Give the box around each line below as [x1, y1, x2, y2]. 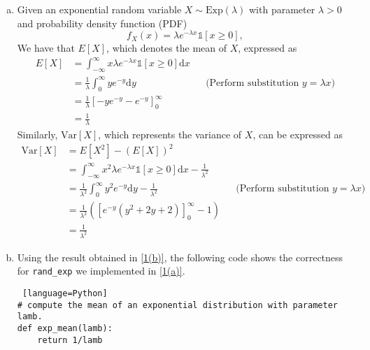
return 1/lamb [37, 335, 103, 345]
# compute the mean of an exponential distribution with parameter [17, 300, 338, 310]
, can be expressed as [252, 127, 343, 142]
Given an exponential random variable [17, 2, 182, 16]
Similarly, [17, 127, 58, 142]
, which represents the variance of [98, 127, 242, 142]
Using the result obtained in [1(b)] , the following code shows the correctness [17, 249, 343, 264]
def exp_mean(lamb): [17, 323, 113, 333]
